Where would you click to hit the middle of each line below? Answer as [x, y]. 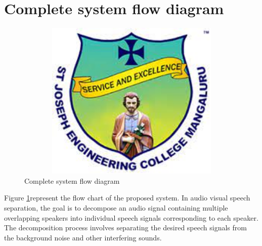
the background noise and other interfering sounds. [83, 237]
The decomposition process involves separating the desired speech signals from [125, 228]
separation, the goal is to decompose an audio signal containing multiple [116, 207]
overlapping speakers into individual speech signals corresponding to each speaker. [131, 217]
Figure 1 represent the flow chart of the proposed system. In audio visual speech [127, 198]
